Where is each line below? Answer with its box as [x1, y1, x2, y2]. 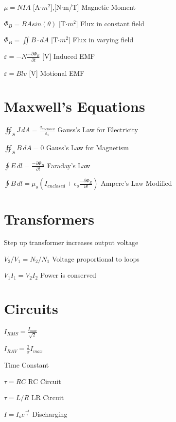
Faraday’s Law [47, 160, 90, 170]
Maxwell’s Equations [4, 96, 145, 116]
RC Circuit [28, 376, 61, 386]
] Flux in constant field [76, 18, 144, 28]
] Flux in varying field [68, 35, 134, 45]
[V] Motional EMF [29, 68, 85, 78]
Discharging [32, 408, 68, 419]
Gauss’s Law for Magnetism [46, 142, 129, 153]
